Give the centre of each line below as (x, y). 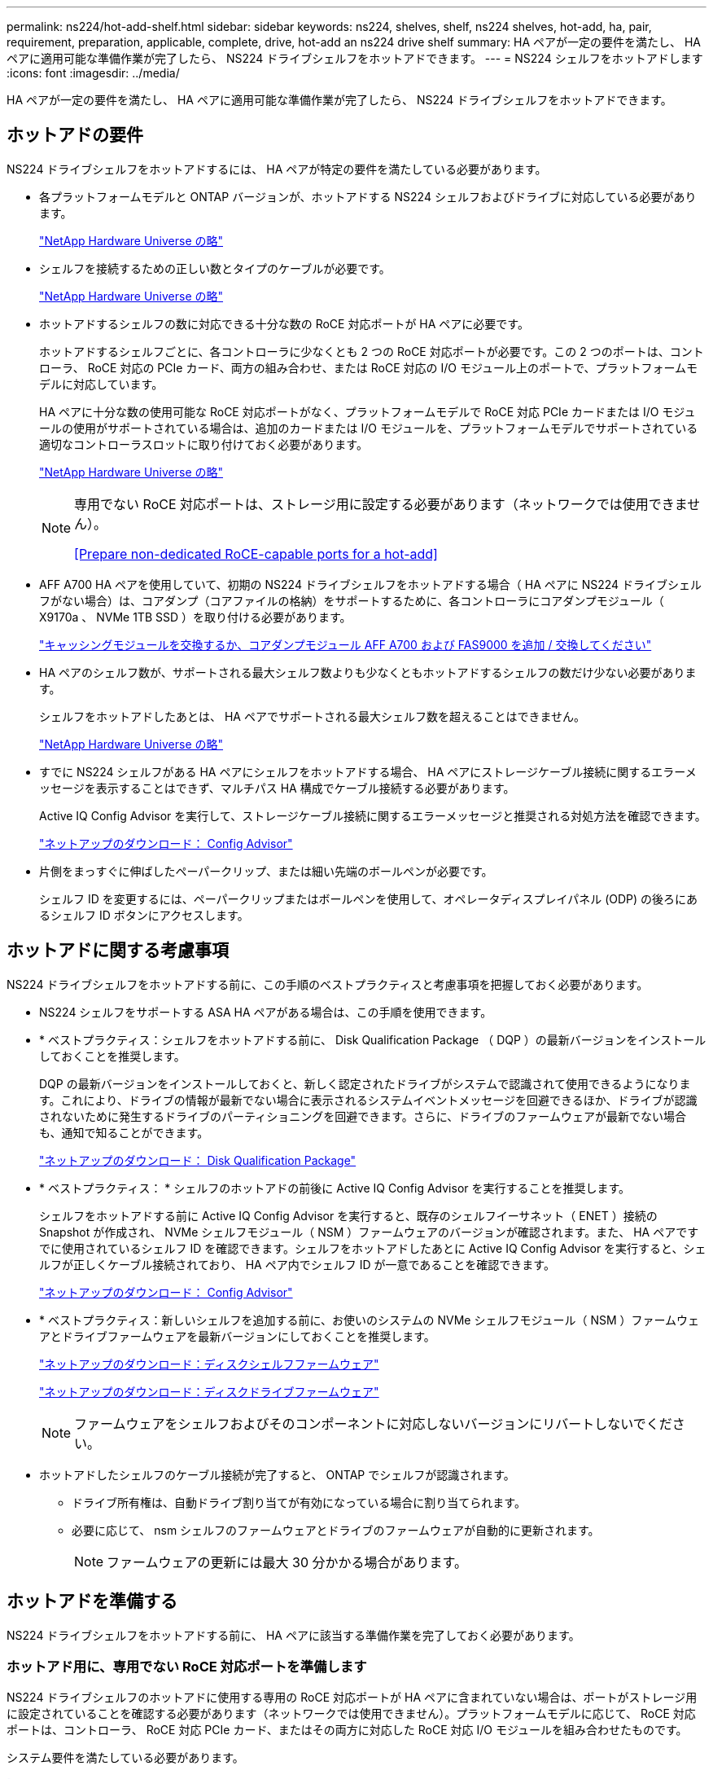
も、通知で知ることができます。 (124, 1132)
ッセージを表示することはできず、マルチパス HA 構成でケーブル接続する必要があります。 (277, 788)
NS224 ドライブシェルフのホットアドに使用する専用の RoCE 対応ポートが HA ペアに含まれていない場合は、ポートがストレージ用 (352, 1698)
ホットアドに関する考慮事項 (118, 951)
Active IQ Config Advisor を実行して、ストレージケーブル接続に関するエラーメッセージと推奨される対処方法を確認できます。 (373, 815)
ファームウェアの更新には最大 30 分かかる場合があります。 (287, 1562)
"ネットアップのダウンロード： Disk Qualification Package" (198, 1160)
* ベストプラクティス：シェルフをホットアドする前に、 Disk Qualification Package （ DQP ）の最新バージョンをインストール (373, 1039)
